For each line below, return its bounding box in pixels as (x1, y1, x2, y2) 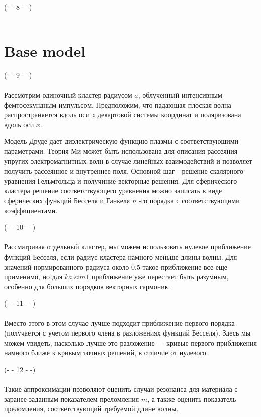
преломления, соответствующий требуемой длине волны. (4, 403, 179, 414)
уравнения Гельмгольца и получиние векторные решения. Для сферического (4, 175, 237, 186)
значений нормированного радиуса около (4, 261, 129, 272)
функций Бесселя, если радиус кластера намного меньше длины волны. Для (4, 252, 237, 262)
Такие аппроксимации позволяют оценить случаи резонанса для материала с (4, 384, 238, 394)
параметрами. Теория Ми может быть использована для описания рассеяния (4, 146, 238, 156)
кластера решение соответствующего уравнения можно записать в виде (4, 185, 222, 196)
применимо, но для (4, 271, 63, 282)
